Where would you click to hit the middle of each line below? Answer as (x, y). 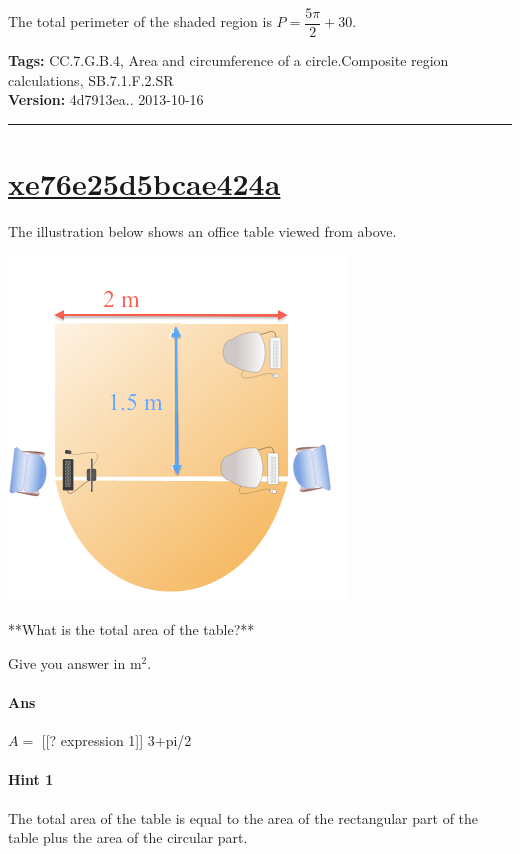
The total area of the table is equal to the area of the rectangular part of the (243, 817)
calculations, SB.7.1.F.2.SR (91, 79)
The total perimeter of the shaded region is (140, 21)
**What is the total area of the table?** (131, 629)
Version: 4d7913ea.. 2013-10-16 (106, 99)
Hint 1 (31, 779)
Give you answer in (67, 662)
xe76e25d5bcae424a (144, 183)
